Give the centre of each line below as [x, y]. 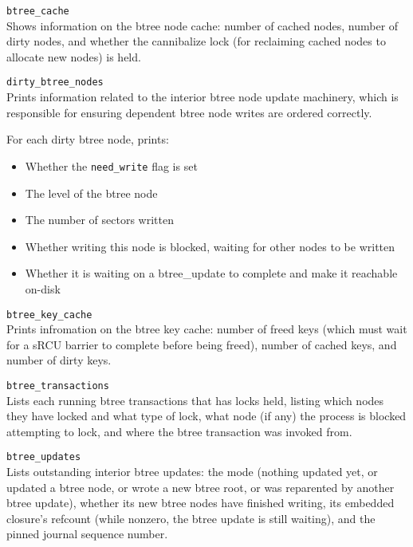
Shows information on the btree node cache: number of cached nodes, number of [203, 25]
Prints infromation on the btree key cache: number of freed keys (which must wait [207, 329]
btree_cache [38, 11]
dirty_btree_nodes [55, 83]
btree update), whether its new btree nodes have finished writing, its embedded [201, 503]
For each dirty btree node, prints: [88, 139]
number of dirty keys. [59, 360]
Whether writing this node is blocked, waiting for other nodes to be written [210, 246]
